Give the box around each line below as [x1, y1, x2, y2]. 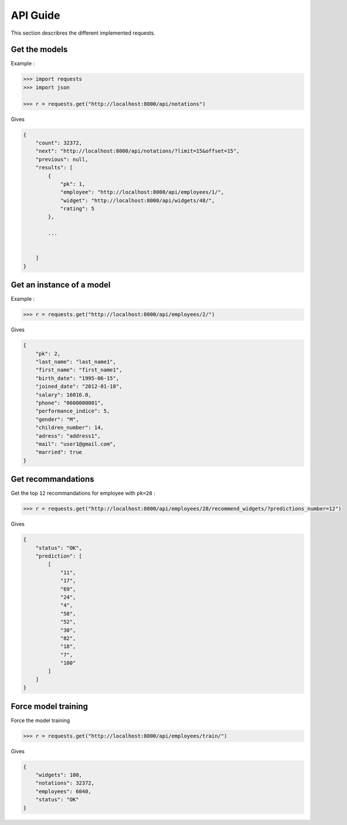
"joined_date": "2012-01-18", [35, 383, 123, 390]
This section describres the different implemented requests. [11, 29, 155, 36]
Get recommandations [11, 474, 94, 484]
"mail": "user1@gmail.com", [35, 441, 117, 447]
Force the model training [11, 717, 70, 724]
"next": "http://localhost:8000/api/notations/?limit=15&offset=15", [35, 147, 240, 155]
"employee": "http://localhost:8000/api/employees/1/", [60, 189, 224, 196]
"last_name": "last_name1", [35, 358, 117, 365]
